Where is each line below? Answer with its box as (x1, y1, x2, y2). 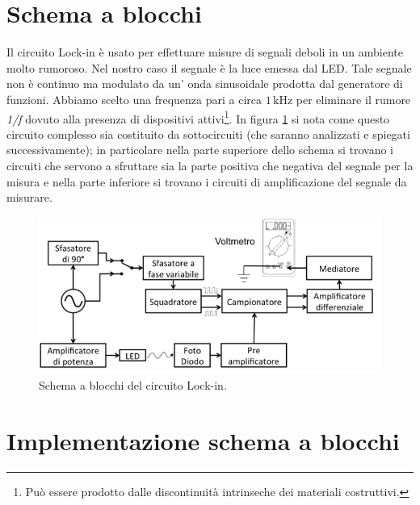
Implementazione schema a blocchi (6, 424, 400, 457)
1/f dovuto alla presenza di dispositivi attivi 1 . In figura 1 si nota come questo (6, 107, 390, 127)
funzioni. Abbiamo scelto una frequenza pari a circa (6, 90, 262, 107)
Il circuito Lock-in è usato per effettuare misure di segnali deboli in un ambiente (6, 44, 403, 61)
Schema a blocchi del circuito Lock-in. (39, 377, 227, 394)
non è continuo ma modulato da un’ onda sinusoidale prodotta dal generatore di (6, 75, 403, 92)
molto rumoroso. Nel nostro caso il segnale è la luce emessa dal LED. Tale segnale (6, 59, 412, 76)
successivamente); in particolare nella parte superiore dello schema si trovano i (6, 141, 393, 158)
